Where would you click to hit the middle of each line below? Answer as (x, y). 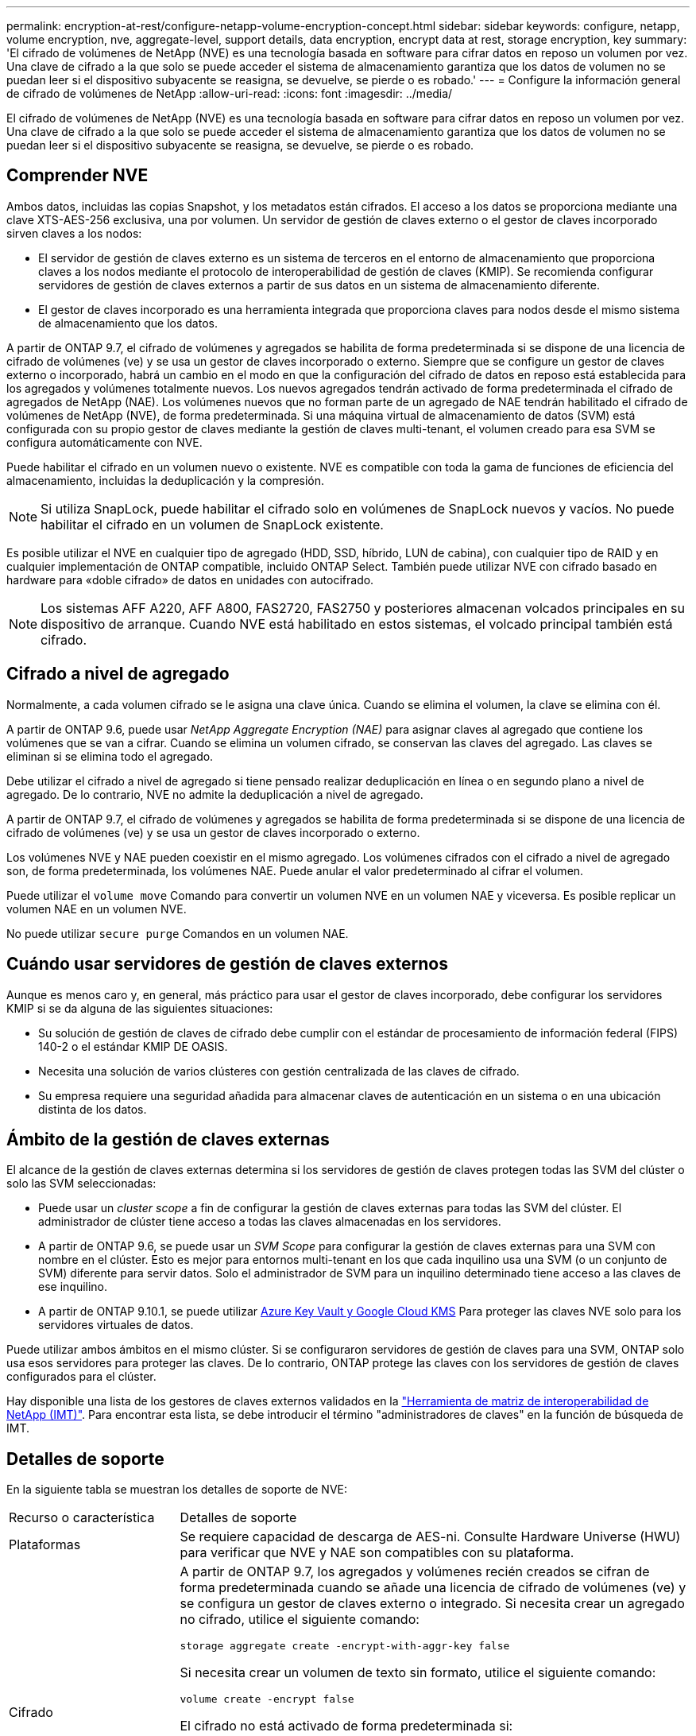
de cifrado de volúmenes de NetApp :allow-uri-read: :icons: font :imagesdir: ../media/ (230, 93)
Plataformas (45, 1545)
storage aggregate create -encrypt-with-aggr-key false (345, 1646)
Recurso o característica (82, 1518)
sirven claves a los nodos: (74, 233)
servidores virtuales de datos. (116, 1325)
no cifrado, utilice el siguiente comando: (300, 1620)
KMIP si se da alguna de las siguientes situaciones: (140, 1008)
